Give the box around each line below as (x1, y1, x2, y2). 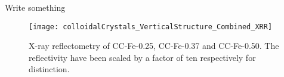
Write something (5, 1, 66, 13)
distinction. (29, 63, 70, 75)
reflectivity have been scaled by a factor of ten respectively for (29, 51, 256, 63)
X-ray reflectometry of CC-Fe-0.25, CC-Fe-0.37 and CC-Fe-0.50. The (29, 39, 279, 52)
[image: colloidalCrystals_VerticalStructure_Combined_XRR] (29, 22, 273, 31)
